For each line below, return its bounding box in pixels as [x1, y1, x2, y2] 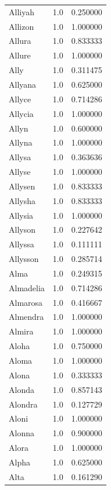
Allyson [9, 223, 35, 236]
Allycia [9, 107, 34, 119]
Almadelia [9, 281, 45, 294]
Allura [9, 34, 31, 47]
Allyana [9, 78, 37, 90]
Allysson [9, 253, 39, 265]
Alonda [9, 383, 34, 395]
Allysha [9, 194, 35, 206]
